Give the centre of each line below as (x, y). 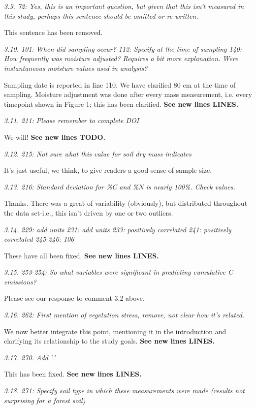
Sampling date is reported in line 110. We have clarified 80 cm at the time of (120, 84)
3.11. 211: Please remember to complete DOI (72, 120)
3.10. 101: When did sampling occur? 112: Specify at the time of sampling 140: (123, 48)
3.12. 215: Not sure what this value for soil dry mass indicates (98, 153)
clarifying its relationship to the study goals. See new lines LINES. (109, 341)
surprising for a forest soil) (45, 400)
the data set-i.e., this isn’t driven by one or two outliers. (89, 212)
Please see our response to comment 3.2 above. (74, 298)
